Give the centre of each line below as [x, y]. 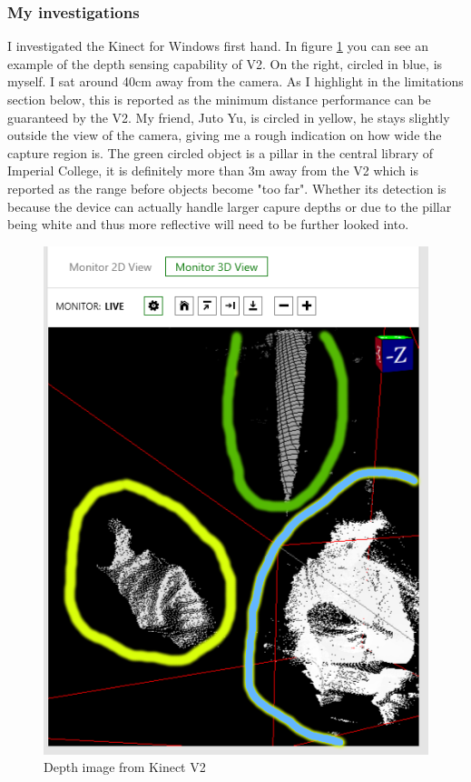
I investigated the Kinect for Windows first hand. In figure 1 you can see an [218, 46]
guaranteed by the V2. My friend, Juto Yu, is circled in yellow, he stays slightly [229, 117]
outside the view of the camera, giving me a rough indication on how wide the [225, 135]
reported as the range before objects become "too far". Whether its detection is [227, 188]
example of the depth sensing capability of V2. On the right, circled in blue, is [225, 63]
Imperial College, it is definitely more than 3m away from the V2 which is [213, 170]
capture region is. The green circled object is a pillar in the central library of [221, 152]
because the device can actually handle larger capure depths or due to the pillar [230, 206]
